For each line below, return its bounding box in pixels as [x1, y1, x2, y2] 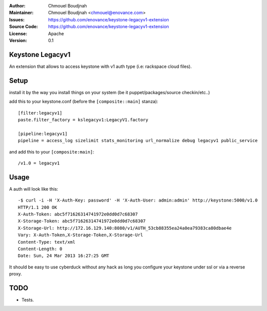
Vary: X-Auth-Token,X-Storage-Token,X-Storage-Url [18, 232, 143, 238]
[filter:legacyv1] [18, 110, 63, 116]
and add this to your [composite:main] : [9, 149, 94, 155]
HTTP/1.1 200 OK [18, 205, 57, 210]
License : [9, 30, 27, 37]
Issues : [9, 16, 25, 22]
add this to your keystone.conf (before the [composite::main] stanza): [9, 99, 158, 104]
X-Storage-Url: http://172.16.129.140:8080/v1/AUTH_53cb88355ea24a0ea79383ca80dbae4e [18, 225, 232, 231]
